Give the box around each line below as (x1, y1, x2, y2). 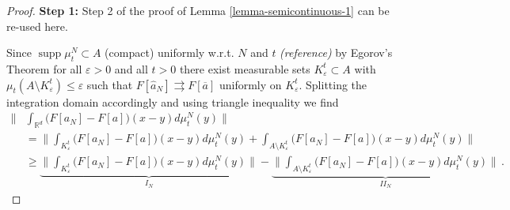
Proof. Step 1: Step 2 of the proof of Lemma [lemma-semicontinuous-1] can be (6, 2, 390, 18)
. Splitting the (299, 76, 367, 92)
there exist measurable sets (179, 60, 310, 77)
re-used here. (6, 17, 68, 34)
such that (86, 76, 133, 92)
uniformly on (219, 76, 282, 92)
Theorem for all (6, 60, 82, 77)
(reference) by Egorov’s (280, 44, 393, 61)
